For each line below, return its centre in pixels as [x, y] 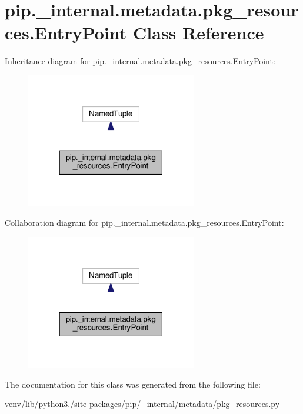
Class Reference [199, 33]
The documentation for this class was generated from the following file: [133, 384]
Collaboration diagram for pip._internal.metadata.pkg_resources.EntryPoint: [144, 222]
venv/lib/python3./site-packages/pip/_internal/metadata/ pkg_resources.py [142, 404]
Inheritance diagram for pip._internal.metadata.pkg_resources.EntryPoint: [140, 61]
